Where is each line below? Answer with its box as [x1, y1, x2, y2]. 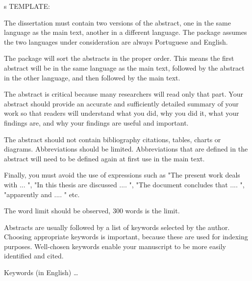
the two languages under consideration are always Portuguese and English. [4, 36, 228, 47]
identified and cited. [4, 251, 64, 261]
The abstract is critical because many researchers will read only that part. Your [4, 89, 243, 99]
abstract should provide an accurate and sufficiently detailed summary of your [4, 98, 239, 108]
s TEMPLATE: [4, 1, 50, 11]
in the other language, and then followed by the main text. [4, 72, 180, 82]
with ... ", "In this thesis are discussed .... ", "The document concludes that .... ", [4, 179, 245, 189]
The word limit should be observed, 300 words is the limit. [4, 205, 180, 216]
